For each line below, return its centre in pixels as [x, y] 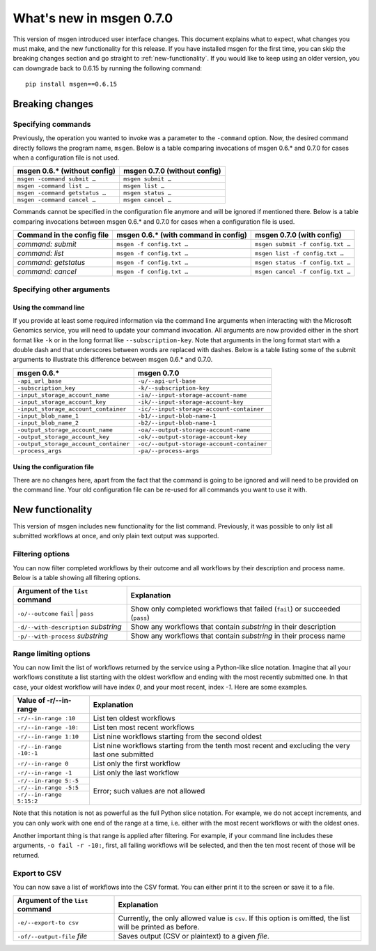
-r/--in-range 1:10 [48, 737]
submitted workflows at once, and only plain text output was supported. [116, 536]
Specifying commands [52, 124]
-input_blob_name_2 [48, 423]
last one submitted [124, 754]
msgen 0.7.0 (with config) [298, 235]
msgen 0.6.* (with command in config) [182, 235]
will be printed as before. [159, 927]
